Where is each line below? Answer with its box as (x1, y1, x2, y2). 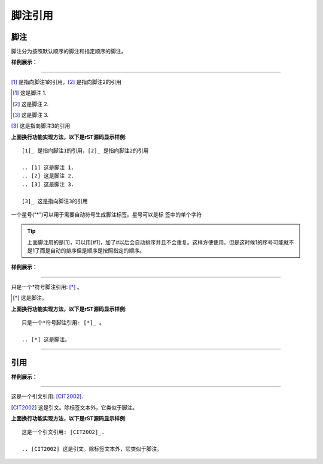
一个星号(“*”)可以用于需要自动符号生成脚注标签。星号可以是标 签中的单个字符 (11, 210, 202, 218)
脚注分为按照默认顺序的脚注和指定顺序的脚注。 (11, 48, 127, 55)
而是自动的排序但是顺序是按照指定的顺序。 (39, 247, 145, 254)
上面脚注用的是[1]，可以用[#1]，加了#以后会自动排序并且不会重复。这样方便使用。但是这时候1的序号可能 (27, 239, 284, 246)
